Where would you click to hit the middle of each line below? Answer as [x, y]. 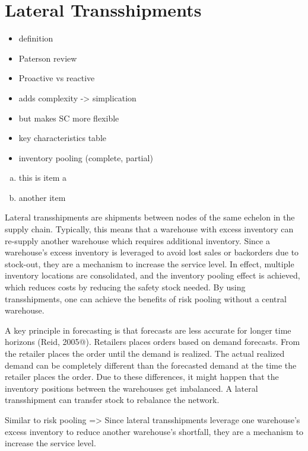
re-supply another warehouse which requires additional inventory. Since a [137, 240]
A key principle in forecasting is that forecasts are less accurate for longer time [148, 330]
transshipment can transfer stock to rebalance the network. [112, 400]
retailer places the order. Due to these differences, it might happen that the [142, 377]
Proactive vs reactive [57, 78]
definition [36, 38]
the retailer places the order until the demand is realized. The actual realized [145, 353]
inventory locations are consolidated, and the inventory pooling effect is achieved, [153, 275]
